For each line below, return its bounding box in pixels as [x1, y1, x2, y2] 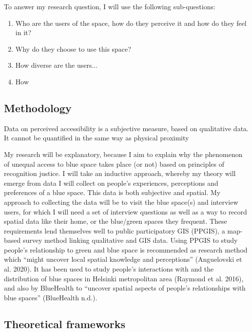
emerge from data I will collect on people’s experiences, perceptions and [4, 177, 218, 188]
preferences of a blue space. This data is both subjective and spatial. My [4, 187, 221, 197]
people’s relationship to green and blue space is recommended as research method [4, 244, 248, 254]
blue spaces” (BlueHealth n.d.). [4, 292, 97, 302]
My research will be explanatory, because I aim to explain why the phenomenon [4, 149, 243, 159]
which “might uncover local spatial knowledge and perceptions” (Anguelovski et [4, 254, 242, 264]
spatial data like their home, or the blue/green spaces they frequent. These [4, 216, 227, 226]
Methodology [4, 100, 72, 115]
